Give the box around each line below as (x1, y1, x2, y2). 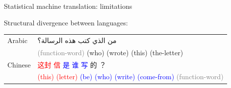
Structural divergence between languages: (4, 17, 128, 27)
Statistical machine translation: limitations (4, 1, 132, 11)
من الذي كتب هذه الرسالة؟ (37, 35, 117, 45)
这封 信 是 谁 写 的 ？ (37, 59, 106, 69)
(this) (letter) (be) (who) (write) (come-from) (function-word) (37, 71, 224, 82)
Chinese (7, 59, 31, 69)
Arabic (7, 35, 27, 45)
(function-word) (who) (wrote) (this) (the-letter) (37, 47, 183, 57)
